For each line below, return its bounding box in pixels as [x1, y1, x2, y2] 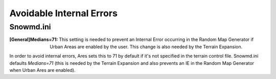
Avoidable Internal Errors [9, 8, 118, 19]
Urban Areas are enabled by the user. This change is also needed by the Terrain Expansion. [50, 44, 243, 50]
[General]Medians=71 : [9, 36, 58, 43]
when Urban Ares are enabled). [9, 67, 76, 73]
